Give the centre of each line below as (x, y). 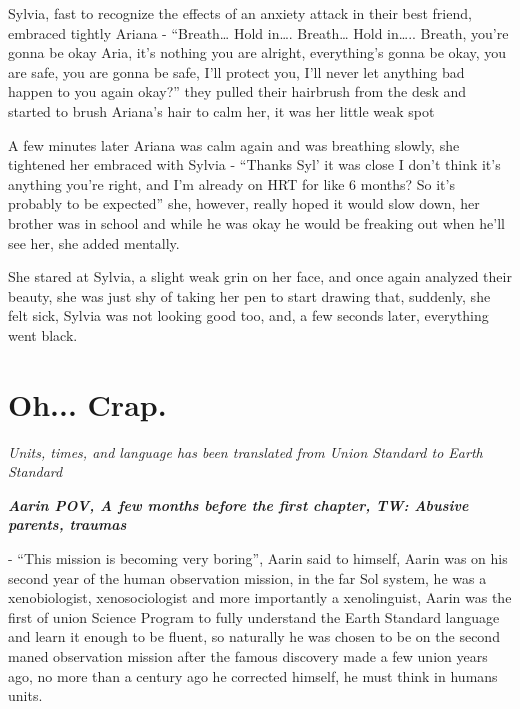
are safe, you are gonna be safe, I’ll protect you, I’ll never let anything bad (236, 71)
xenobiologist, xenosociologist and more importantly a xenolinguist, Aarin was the (260, 597)
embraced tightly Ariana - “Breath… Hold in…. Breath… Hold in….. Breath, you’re (258, 32)
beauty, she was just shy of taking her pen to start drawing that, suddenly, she (249, 295)
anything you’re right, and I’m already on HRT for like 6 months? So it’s (231, 183)
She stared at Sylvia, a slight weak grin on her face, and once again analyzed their (260, 276)
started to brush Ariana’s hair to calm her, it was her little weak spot (221, 110)
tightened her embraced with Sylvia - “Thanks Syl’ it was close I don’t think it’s (254, 164)
